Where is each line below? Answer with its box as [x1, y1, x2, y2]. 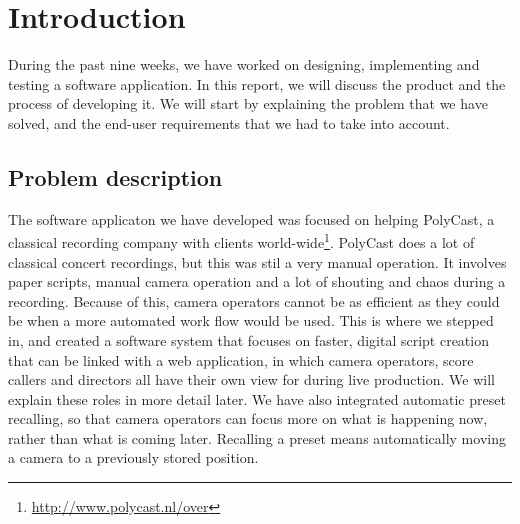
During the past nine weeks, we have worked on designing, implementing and [8, 54, 480, 75]
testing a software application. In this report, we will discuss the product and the [8, 73, 506, 94]
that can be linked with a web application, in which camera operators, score [8, 349, 474, 370]
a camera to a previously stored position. [8, 447, 259, 468]
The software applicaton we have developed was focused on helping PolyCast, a [8, 208, 495, 229]
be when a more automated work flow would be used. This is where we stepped [8, 310, 494, 331]
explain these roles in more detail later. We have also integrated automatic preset [8, 388, 506, 409]
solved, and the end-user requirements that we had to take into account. [8, 112, 450, 133]
